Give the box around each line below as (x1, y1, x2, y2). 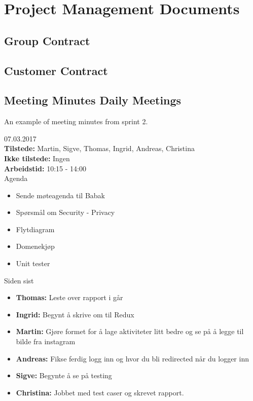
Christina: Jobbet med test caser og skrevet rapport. (16, 387, 184, 397)
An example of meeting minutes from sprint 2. (4, 116, 148, 127)
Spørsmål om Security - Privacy (16, 207, 115, 217)
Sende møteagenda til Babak (16, 190, 105, 200)
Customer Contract (4, 62, 108, 78)
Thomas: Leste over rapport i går (16, 292, 123, 303)
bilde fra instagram (16, 336, 76, 347)
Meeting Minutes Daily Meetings (4, 92, 182, 108)
